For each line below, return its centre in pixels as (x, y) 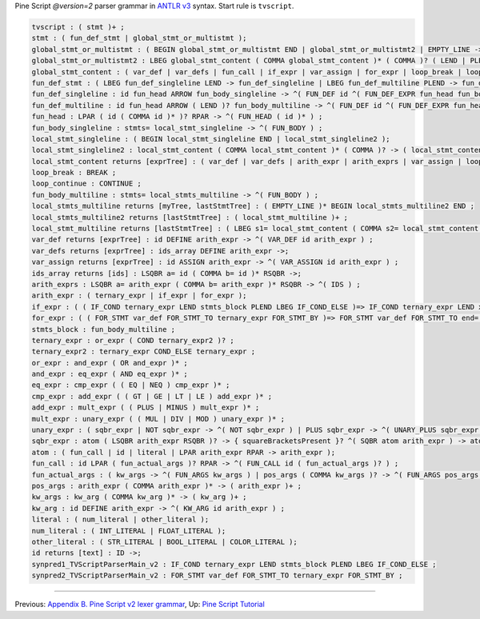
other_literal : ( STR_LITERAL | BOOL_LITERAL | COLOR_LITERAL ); (164, 541)
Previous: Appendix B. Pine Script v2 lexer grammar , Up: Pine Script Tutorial (140, 605)
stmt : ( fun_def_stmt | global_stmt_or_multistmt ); (139, 38)
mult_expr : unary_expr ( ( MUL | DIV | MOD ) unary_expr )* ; (158, 419)
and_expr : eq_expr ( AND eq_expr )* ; (110, 374)
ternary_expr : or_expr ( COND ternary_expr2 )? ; (133, 340)
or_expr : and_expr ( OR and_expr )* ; (110, 363)
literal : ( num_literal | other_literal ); (120, 519)
